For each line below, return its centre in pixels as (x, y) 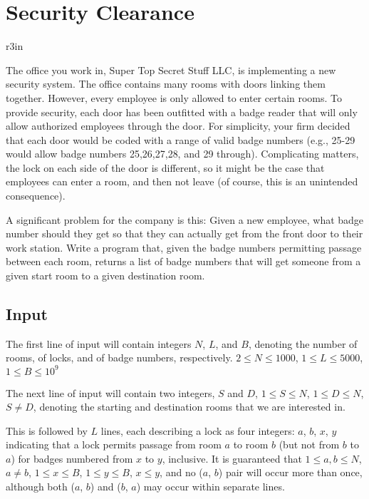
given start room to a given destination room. (105, 276)
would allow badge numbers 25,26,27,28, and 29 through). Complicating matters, (182, 154)
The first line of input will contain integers (99, 343)
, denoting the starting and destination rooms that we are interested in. (189, 407)
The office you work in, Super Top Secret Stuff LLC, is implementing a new (171, 70)
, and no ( (181, 472)
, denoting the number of (303, 343)
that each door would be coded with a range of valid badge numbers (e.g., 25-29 (181, 139)
